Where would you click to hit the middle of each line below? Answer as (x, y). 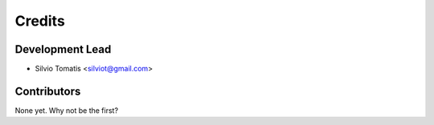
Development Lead (63, 49)
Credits (40, 21)
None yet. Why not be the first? (67, 110)
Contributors (48, 91)
